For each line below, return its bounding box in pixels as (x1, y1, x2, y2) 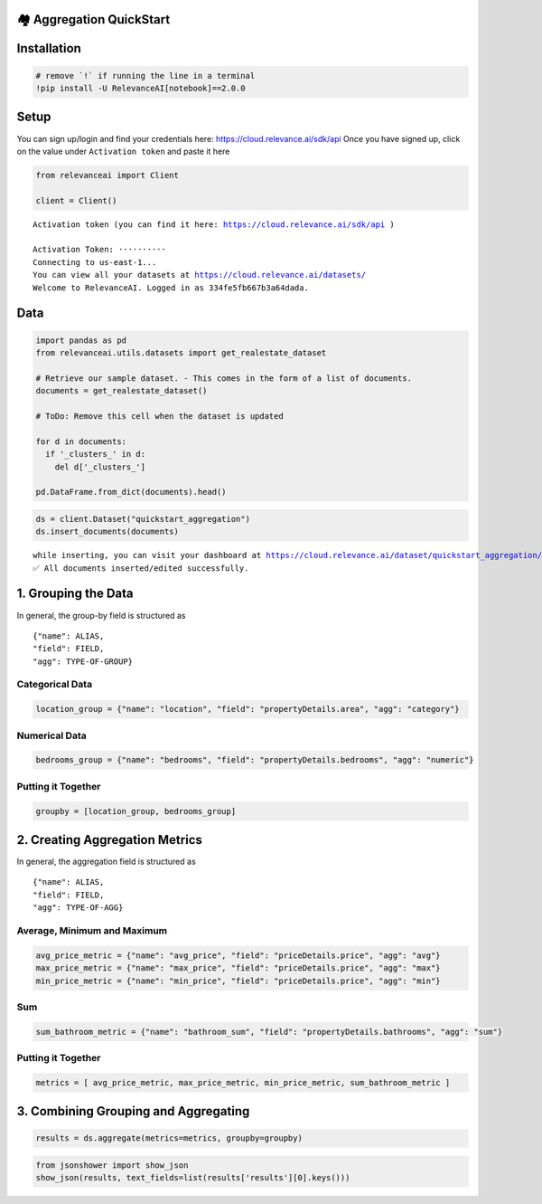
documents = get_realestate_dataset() (35, 385, 208, 396)
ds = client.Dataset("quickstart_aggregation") (35, 514, 250, 524)
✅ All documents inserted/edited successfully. (33, 563, 249, 574)
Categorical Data (16, 678, 93, 691)
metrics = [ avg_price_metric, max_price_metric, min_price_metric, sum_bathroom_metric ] (35, 1077, 451, 1087)
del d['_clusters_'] (54, 461, 146, 472)
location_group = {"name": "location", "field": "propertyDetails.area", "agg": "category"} (35, 704, 460, 715)
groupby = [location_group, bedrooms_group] (35, 806, 237, 816)
